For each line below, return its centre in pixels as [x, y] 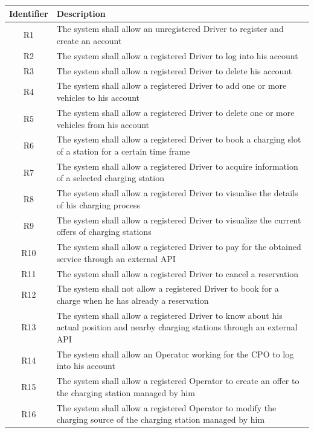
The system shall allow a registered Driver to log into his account [177, 55]
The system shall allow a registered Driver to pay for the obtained [179, 247]
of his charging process [98, 204]
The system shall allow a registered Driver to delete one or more [175, 112]
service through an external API [116, 258]
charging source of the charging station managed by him [161, 419]
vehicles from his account [103, 124]
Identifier [29, 13]
